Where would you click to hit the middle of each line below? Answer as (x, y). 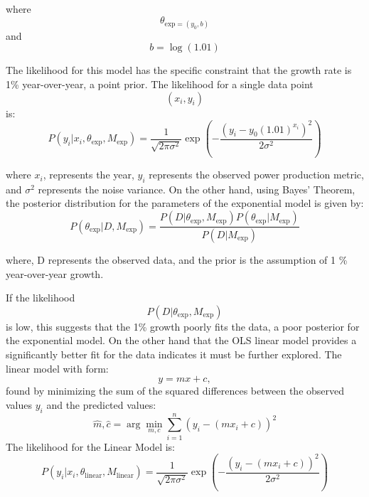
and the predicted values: (101, 404)
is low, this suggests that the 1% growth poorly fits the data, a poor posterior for (183, 326)
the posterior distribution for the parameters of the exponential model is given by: (185, 203)
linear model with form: (57, 368)
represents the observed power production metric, (256, 175)
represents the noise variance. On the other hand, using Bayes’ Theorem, (197, 189)
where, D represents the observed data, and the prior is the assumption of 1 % (177, 259)
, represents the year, (89, 175)
